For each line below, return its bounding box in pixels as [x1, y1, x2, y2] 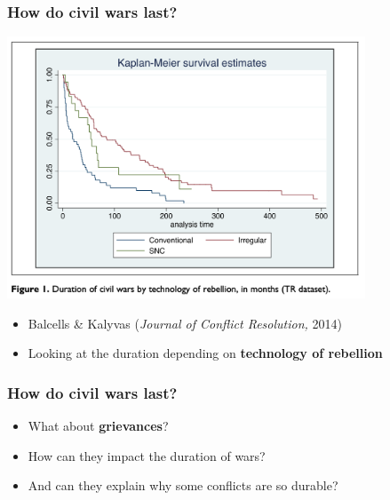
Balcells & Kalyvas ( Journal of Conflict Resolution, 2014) [28, 313, 342, 332]
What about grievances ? [28, 417, 169, 435]
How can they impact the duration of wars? [28, 446, 266, 464]
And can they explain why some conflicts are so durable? [28, 476, 338, 495]
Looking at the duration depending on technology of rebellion [28, 344, 383, 362]
